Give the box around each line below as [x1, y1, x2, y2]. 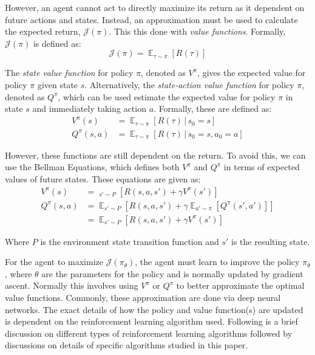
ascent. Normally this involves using [5, 279, 138, 292]
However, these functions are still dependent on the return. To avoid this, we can [5, 148, 306, 161]
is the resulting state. [231, 235, 310, 247]
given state [37, 78, 78, 91]
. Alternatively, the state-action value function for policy [84, 78, 294, 91]
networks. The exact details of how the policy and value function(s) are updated [5, 303, 303, 315]
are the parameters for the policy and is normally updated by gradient [41, 267, 303, 280]
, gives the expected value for [197, 66, 306, 79]
